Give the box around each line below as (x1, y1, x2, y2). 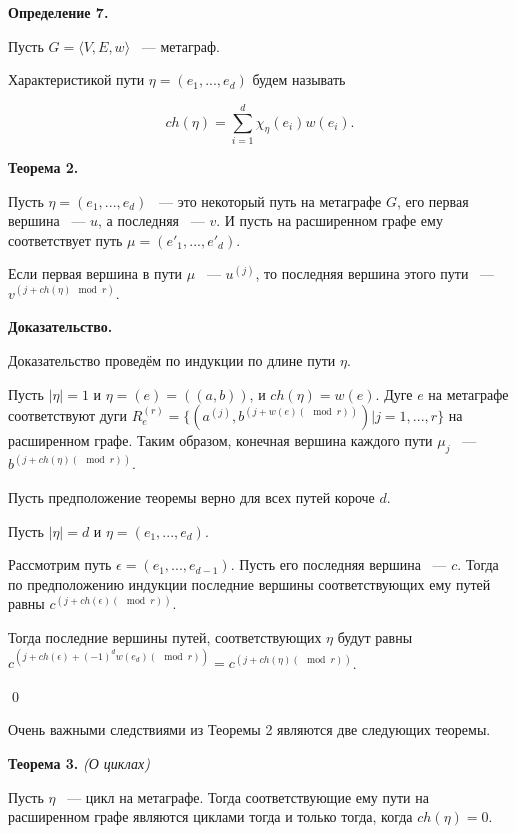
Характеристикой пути (8, 69, 145, 90)
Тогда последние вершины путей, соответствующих (8, 627, 322, 648)
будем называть (252, 69, 346, 90)
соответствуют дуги (8, 405, 128, 426)
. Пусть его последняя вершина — (230, 554, 447, 575)
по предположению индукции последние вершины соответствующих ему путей (8, 573, 491, 594)
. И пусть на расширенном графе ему (216, 210, 443, 231)
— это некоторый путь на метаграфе (159, 190, 382, 211)
